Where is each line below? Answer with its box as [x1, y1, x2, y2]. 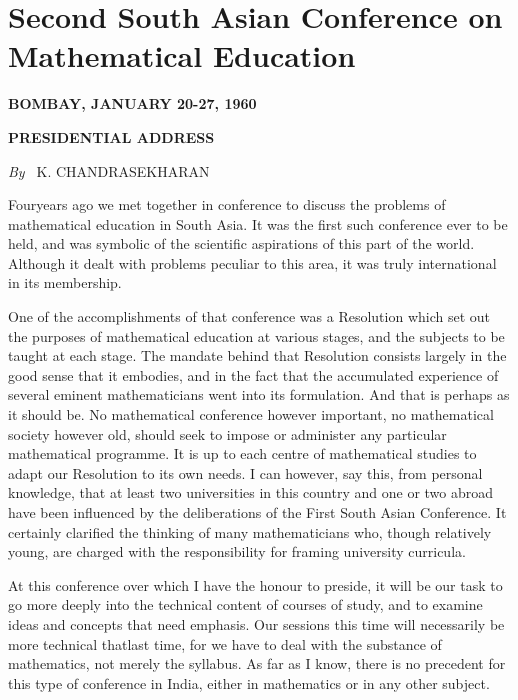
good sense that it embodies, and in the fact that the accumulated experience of [8, 364, 499, 385]
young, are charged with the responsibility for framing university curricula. [8, 541, 466, 562]
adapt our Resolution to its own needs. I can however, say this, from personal [8, 462, 483, 483]
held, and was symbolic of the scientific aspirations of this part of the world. [8, 233, 475, 254]
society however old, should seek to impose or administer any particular [8, 423, 447, 444]
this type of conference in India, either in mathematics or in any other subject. [8, 672, 490, 693]
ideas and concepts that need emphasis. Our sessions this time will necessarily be [8, 613, 505, 634]
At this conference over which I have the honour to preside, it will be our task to [8, 574, 503, 595]
